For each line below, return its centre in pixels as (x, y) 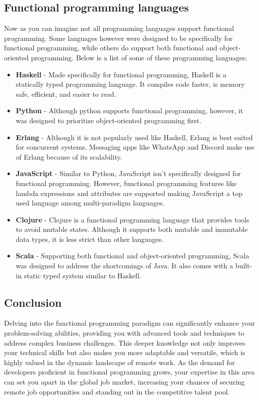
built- (244, 266)
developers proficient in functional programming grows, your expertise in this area (129, 372)
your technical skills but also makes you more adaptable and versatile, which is (125, 352)
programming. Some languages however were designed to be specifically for (119, 38)
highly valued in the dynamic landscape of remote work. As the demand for (120, 362)
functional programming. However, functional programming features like (126, 183)
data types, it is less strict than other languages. (90, 239)
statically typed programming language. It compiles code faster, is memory (130, 84)
